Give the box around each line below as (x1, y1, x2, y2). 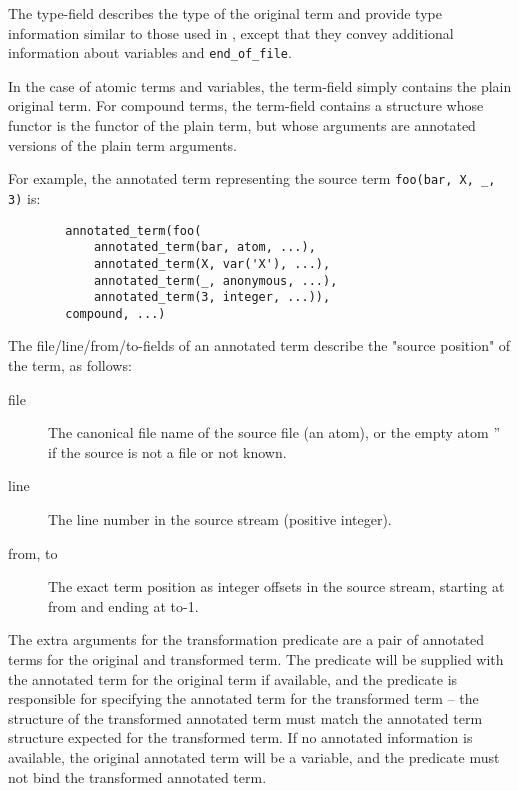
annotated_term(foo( (65, 223, 202, 238)
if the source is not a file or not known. (48, 441, 287, 462)
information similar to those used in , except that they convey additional (8, 22, 454, 43)
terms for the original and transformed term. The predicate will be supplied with (8, 649, 504, 669)
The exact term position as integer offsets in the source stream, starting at (48, 576, 505, 597)
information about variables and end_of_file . (8, 42, 292, 63)
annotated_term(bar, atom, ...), (93, 240, 316, 255)
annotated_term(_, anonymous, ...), (93, 273, 338, 288)
